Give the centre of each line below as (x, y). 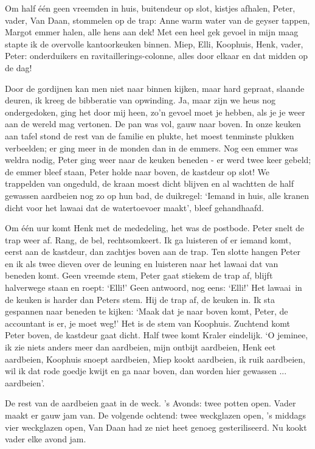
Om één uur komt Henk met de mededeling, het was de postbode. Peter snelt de (155, 228)
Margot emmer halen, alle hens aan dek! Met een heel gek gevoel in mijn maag (152, 32)
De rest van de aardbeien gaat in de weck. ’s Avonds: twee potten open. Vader (151, 403)
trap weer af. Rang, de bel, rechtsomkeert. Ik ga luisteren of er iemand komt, (148, 239)
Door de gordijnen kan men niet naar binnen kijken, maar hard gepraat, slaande (155, 88)
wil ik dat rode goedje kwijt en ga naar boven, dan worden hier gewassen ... (146, 371)
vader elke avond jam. (46, 439)
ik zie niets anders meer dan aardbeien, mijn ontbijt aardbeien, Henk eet (140, 347)
